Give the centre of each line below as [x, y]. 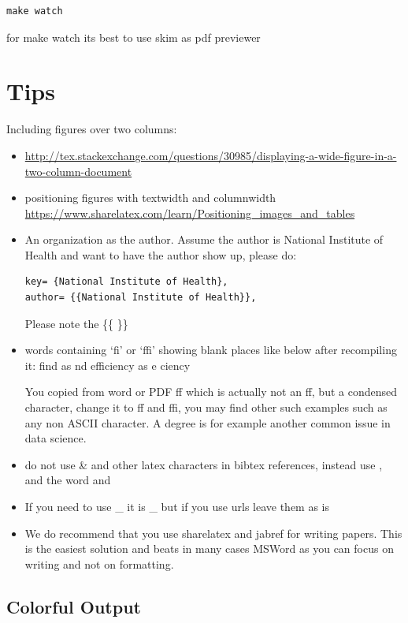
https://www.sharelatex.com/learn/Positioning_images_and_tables [190, 213]
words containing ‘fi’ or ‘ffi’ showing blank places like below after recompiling [211, 350]
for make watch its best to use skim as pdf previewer [134, 37]
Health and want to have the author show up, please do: [161, 254]
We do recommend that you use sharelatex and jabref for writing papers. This [213, 533]
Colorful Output [74, 606]
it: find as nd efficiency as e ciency [108, 365]
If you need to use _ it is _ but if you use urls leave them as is [177, 506]
